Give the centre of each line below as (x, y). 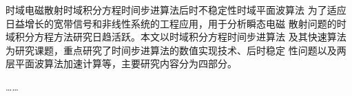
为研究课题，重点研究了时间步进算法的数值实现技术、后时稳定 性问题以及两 (176, 50)
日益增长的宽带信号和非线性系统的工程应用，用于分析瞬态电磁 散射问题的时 (176, 23)
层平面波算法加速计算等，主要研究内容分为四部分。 (121, 63)
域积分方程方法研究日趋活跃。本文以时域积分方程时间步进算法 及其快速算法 (176, 37)
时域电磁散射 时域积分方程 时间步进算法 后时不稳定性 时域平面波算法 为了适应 (176, 10)
